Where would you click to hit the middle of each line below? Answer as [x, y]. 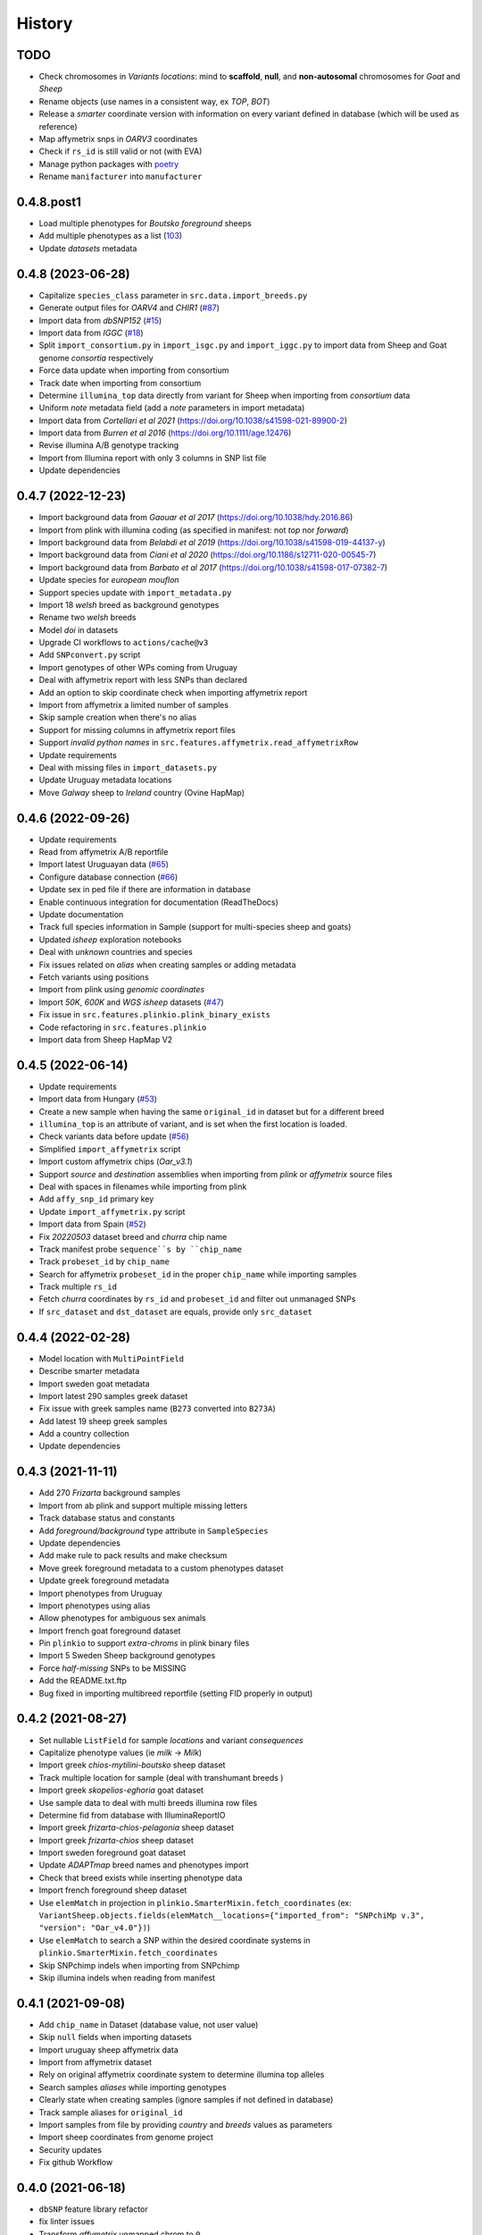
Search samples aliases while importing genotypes [133, 2087]
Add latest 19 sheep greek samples [103, 1421]
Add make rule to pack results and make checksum [133, 1556]
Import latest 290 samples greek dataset [113, 1396]
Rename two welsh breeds [87, 618]
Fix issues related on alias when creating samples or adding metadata [167, 965]
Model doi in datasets [79, 629]
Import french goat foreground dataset [110, 1631]
